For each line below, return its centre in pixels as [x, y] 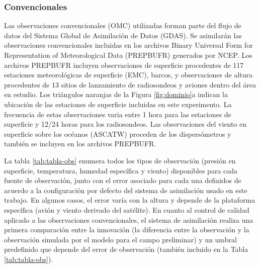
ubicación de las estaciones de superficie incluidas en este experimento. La [118, 104]
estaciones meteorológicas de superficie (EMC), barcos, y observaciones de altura [128, 75]
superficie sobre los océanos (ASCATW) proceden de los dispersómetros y [118, 133]
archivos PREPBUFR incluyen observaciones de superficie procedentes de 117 [124, 65]
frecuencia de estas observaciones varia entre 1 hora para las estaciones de [118, 114]
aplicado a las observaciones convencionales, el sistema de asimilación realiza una [129, 219]
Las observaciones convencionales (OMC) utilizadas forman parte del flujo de [123, 25]
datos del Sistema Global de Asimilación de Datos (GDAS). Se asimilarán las [123, 35]
